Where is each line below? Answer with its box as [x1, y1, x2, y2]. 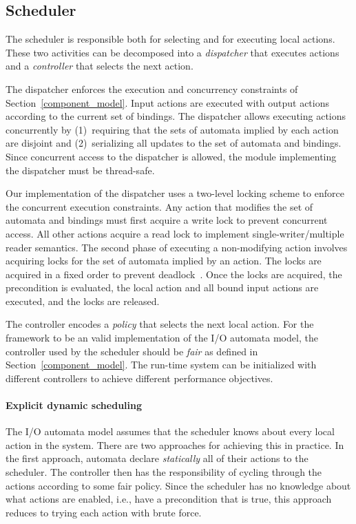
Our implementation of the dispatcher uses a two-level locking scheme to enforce [6, 186, 344, 200]
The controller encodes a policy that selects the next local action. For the [6, 317, 314, 331]
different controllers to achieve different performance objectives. [6, 370, 273, 385]
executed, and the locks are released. [6, 293, 160, 308]
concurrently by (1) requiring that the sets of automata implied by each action [6, 122, 339, 136]
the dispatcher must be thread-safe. [6, 163, 155, 177]
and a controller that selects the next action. [6, 59, 193, 73]
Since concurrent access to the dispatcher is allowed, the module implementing [6, 149, 337, 163]
